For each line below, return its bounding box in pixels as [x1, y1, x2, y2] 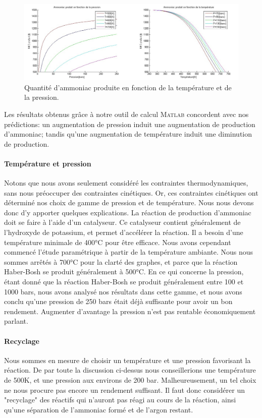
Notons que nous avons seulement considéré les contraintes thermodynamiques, [4, 177, 248, 188]
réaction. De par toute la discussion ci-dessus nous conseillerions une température [4, 365, 256, 375]
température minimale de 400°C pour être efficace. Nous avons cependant [4, 236, 231, 247]
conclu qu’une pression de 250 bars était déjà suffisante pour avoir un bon [4, 296, 233, 307]
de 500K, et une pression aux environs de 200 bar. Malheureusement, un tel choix [4, 374, 256, 385]
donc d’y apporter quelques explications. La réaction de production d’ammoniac [4, 207, 251, 217]
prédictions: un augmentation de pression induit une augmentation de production [4, 118, 255, 129]
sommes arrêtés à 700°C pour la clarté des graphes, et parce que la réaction [4, 256, 238, 267]
